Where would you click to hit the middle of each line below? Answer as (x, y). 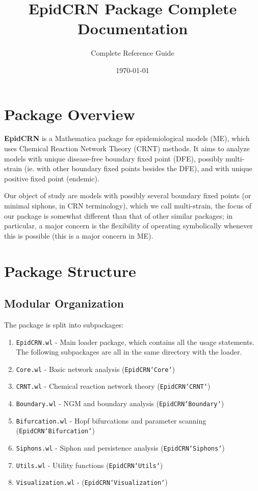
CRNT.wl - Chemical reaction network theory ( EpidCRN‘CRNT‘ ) (113, 386)
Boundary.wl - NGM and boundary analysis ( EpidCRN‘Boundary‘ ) (120, 403)
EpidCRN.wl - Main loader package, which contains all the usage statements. (135, 342)
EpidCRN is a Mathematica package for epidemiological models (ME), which (127, 138)
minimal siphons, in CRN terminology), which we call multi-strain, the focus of (128, 205)
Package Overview (70, 114)
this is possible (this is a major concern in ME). (79, 235)
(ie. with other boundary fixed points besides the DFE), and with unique (138, 168)
